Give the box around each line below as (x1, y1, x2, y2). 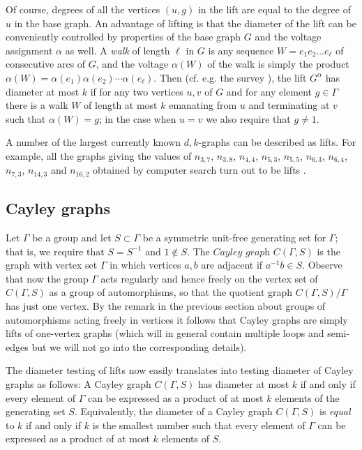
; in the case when (98, 111, 176, 126)
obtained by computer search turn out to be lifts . (93, 163, 306, 177)
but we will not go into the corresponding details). (31, 339, 247, 354)
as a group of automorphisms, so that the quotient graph (49, 285, 293, 299)
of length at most (84, 98, 158, 112)
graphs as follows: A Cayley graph (6, 376, 151, 391)
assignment (6, 43, 53, 57)
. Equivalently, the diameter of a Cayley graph (74, 404, 273, 419)
